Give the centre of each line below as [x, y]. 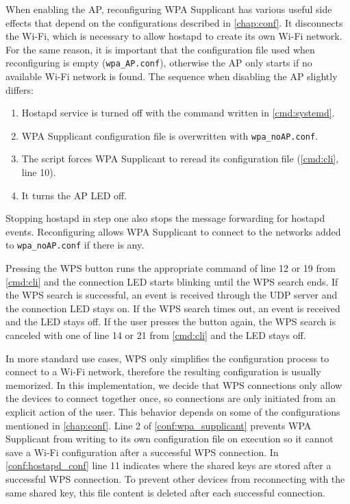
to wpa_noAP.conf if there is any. [75, 245]
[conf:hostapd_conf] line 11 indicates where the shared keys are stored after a [168, 465]
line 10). [39, 172]
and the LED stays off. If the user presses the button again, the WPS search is [171, 322]
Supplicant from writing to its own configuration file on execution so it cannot [170, 439]
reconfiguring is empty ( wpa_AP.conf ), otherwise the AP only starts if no [159, 63]
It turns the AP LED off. [74, 195]
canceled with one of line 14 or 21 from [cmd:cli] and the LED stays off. [156, 335]
